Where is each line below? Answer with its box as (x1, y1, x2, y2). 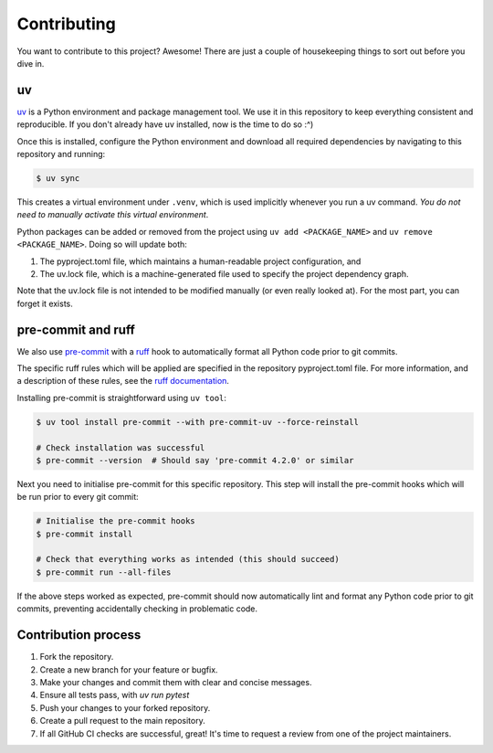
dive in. (16, 58, 45, 69)
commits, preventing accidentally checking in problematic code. (16, 603, 258, 614)
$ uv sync (36, 174, 80, 183)
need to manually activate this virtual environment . (16, 209, 209, 220)
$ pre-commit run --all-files (36, 567, 172, 578)
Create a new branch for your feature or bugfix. (39, 663, 218, 675)
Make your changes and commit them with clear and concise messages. (39, 676, 312, 687)
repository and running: (16, 149, 106, 160)
